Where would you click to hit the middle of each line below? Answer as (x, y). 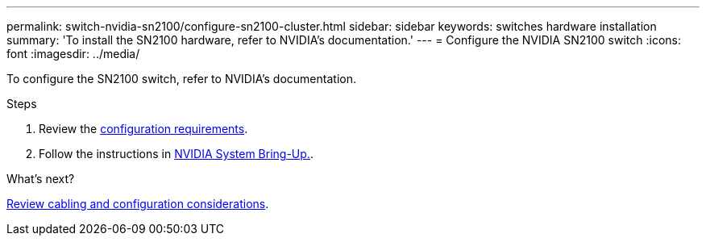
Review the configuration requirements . (143, 129)
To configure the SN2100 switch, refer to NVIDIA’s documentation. (181, 79)
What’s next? (41, 179)
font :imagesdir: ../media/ (73, 54)
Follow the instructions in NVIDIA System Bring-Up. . (176, 154)
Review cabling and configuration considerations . (138, 204)
